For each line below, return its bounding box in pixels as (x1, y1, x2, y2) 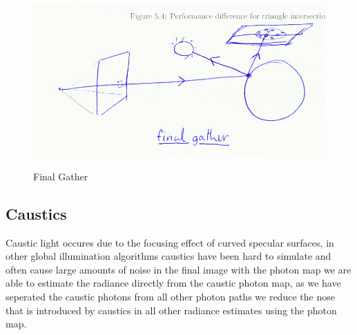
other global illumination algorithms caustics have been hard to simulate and (6, 249, 331, 263)
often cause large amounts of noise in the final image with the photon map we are (6, 262, 351, 276)
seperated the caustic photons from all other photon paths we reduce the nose (6, 289, 335, 303)
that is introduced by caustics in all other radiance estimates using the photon (6, 303, 337, 317)
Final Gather (33, 169, 88, 183)
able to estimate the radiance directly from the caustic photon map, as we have (6, 276, 341, 290)
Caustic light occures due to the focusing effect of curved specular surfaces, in (6, 235, 334, 249)
